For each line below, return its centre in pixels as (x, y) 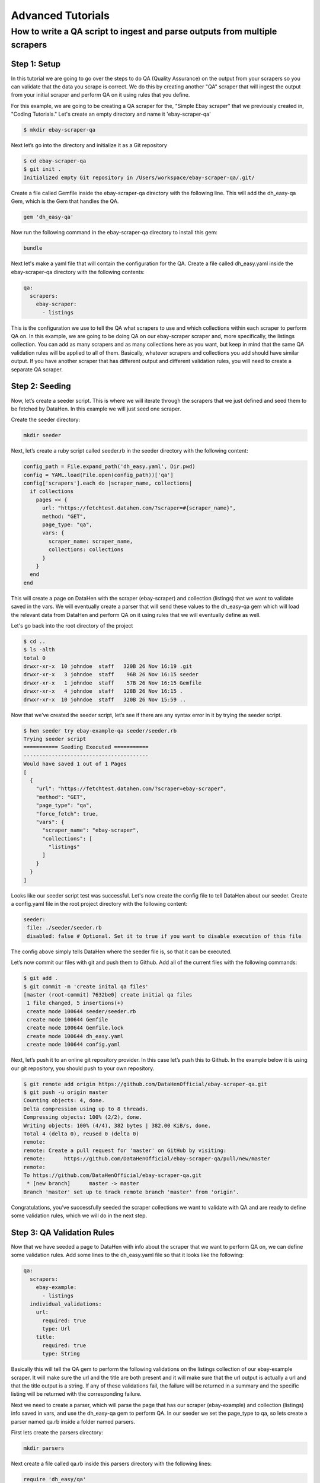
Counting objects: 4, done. (64, 1101)
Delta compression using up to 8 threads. (86, 1109)
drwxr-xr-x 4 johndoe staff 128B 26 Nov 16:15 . (103, 691)
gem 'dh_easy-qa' (49, 217)
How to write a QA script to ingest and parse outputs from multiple (144, 31)
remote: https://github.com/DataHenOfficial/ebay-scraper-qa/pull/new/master (147, 1159)
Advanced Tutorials (60, 15)
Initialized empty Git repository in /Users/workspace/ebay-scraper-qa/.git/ (139, 177)
